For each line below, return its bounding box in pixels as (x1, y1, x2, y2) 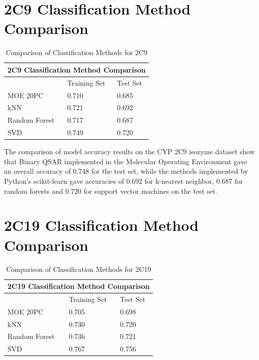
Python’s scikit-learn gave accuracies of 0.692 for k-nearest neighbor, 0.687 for (4, 176, 243, 186)
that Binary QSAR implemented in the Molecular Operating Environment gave (4, 156, 247, 166)
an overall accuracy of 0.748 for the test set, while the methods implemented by (4, 166, 248, 176)
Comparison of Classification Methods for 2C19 (6, 263, 151, 274)
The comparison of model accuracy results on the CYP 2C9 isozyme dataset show (4, 146, 255, 157)
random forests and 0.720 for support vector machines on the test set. (4, 185, 217, 196)
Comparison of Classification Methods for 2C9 (5, 47, 147, 58)
